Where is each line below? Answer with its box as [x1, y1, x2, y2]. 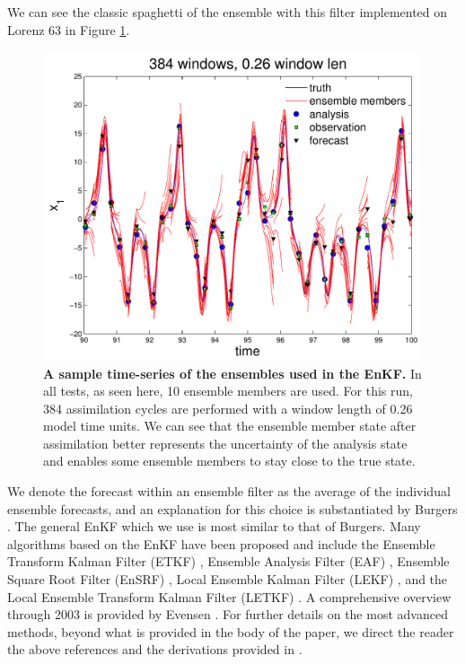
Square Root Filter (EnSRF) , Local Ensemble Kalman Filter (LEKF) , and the [7, 570, 448, 589]
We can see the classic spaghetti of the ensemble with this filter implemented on [7, 3, 448, 21]
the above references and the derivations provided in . [7, 640, 303, 659]
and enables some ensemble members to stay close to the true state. [43, 451, 416, 470]
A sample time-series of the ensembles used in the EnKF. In [43, 363, 422, 382]
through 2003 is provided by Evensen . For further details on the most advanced [7, 605, 448, 624]
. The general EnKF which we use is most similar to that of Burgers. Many [7, 517, 421, 536]
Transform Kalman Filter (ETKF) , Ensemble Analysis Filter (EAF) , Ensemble [7, 552, 450, 571]
